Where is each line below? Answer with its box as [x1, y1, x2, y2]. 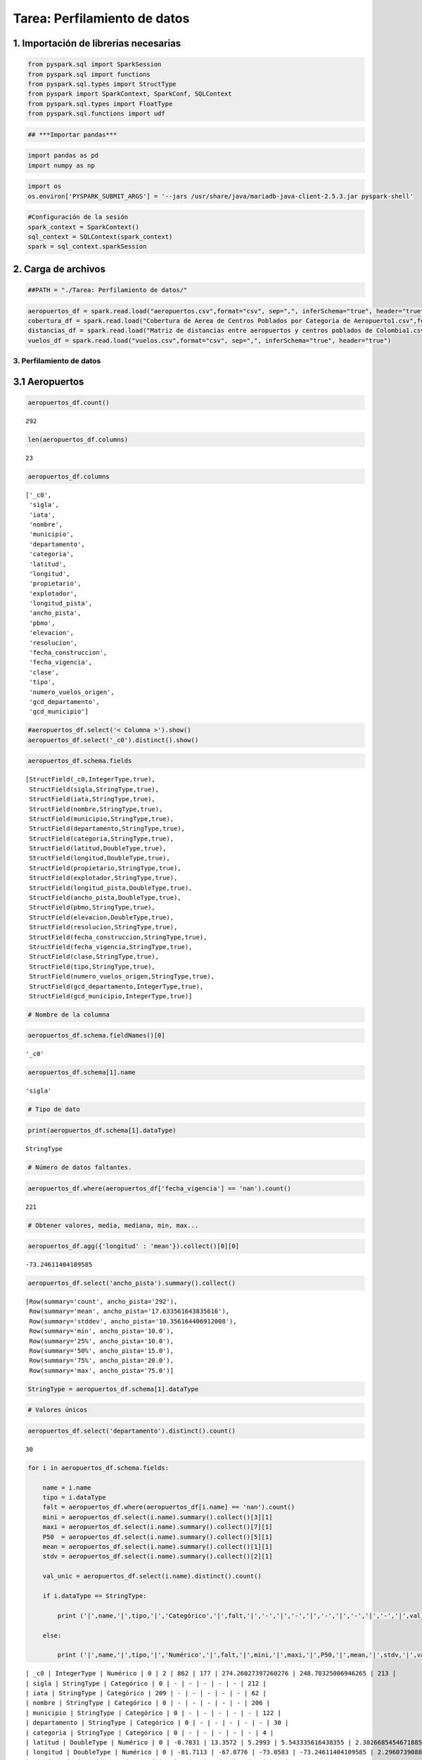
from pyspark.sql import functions [27, 70, 151, 78]
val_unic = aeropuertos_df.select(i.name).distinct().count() [42, 1572, 262, 1580]
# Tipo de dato [27, 1105, 80, 1114]
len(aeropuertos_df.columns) [27, 435, 129, 444]
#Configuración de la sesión [27, 213, 129, 221]
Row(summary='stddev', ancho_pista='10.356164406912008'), [29, 1317, 237, 1325]
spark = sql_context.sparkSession [27, 243, 147, 251]
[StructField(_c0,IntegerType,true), [25, 775, 156, 784]
